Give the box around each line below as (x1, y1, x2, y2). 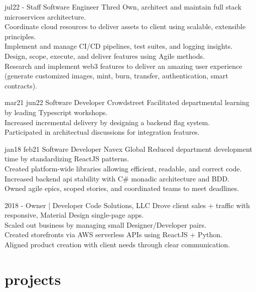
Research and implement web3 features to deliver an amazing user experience (5, 60, 242, 71)
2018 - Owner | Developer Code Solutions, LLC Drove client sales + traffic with (5, 200, 250, 210)
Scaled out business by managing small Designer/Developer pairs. (5, 219, 206, 230)
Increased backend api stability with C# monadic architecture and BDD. (5, 173, 230, 183)
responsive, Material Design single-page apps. (5, 210, 144, 220)
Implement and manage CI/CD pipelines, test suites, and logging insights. (5, 41, 233, 51)
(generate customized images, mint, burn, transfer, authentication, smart (5, 70, 228, 81)
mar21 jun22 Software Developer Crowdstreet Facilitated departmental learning (5, 97, 249, 108)
